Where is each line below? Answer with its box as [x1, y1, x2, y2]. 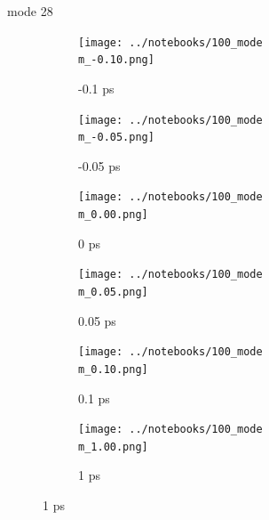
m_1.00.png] [78, 440, 148, 453]
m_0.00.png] [78, 208, 148, 222]
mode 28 [7, 2, 53, 20]
